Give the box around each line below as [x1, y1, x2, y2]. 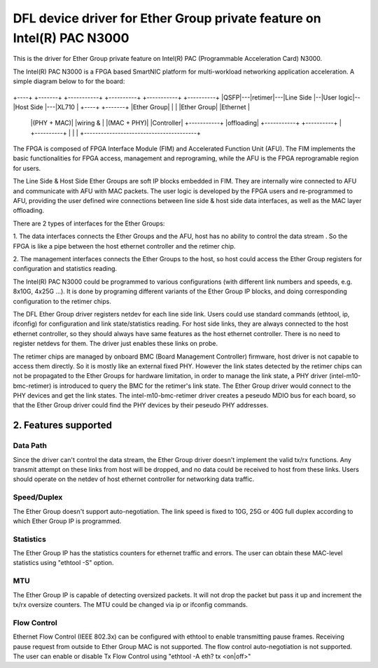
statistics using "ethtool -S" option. [13, 559, 114, 567]
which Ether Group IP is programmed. [13, 517, 122, 525]
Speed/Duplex [13, 492, 63, 502]
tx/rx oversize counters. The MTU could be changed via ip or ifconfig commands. [13, 600, 248, 608]
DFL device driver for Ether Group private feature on [13, 11, 321, 26]
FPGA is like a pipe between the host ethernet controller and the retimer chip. [13, 242, 236, 250]
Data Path [13, 441, 47, 451]
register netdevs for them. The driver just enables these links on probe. [13, 340, 218, 348]
